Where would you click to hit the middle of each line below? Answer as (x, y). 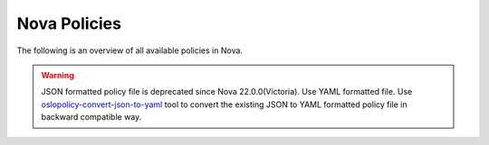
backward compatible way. (91, 117)
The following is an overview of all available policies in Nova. (130, 50)
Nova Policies (69, 23)
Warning (58, 75)
